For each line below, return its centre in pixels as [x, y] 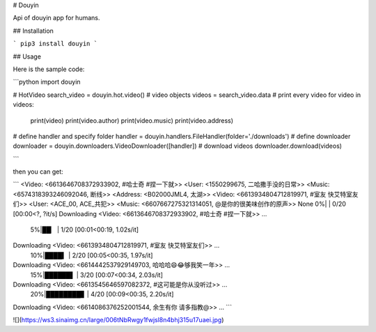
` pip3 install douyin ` [55, 44]
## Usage [27, 56]
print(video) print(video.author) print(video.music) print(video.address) [132, 120]
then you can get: [38, 172]
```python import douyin [47, 82]
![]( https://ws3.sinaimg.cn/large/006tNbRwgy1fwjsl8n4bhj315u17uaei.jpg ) [118, 320]
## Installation [33, 31]
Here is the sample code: [49, 69]
